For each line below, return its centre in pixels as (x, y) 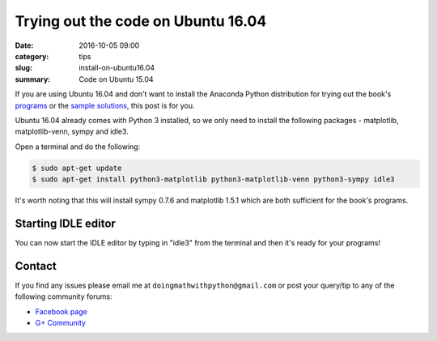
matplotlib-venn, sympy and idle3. (72, 132)
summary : (33, 79)
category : (32, 56)
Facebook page (62, 311)
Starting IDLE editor (66, 223)
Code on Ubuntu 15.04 (116, 79)
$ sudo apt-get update (77, 168)
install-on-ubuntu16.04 (117, 68)
